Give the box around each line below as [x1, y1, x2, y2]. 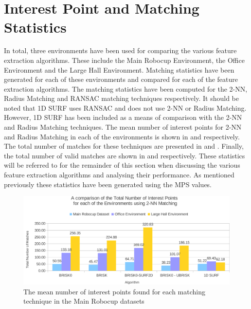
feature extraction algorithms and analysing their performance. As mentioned [4, 170, 234, 180]
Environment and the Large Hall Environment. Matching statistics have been [4, 64, 234, 75]
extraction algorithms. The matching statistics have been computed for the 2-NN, [4, 83, 248, 94]
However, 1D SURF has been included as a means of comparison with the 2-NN [4, 112, 242, 122]
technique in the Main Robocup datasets [23, 296, 144, 306]
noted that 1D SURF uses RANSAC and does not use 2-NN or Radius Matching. [4, 102, 247, 113]
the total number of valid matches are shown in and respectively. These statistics [4, 150, 245, 160]
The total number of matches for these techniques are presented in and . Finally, [4, 141, 244, 151]
